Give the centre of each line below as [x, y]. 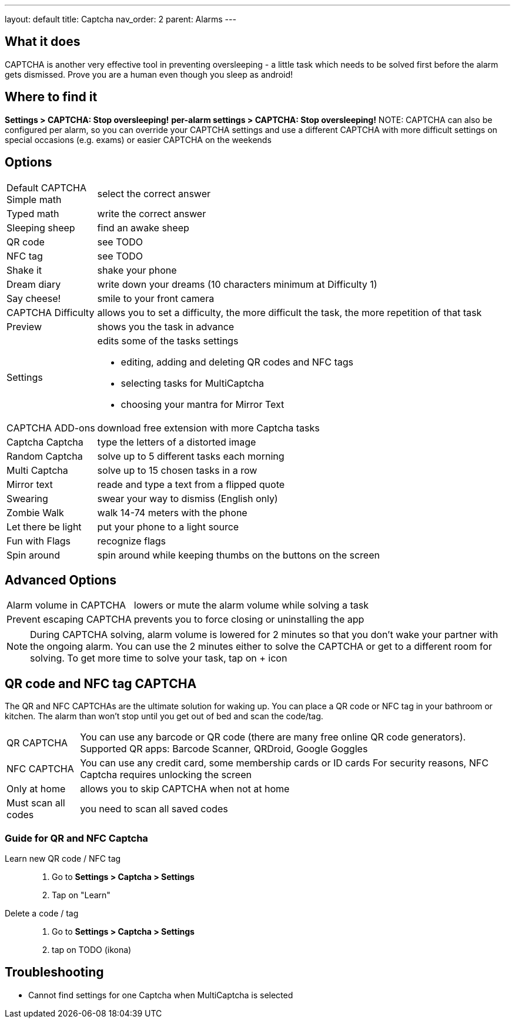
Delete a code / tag [42, 913]
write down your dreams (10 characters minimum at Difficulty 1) [237, 284]
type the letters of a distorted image [177, 442]
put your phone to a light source [168, 527]
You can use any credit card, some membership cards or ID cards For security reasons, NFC [284, 763]
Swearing [27, 498]
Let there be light [44, 527]
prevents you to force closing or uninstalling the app [249, 620]
